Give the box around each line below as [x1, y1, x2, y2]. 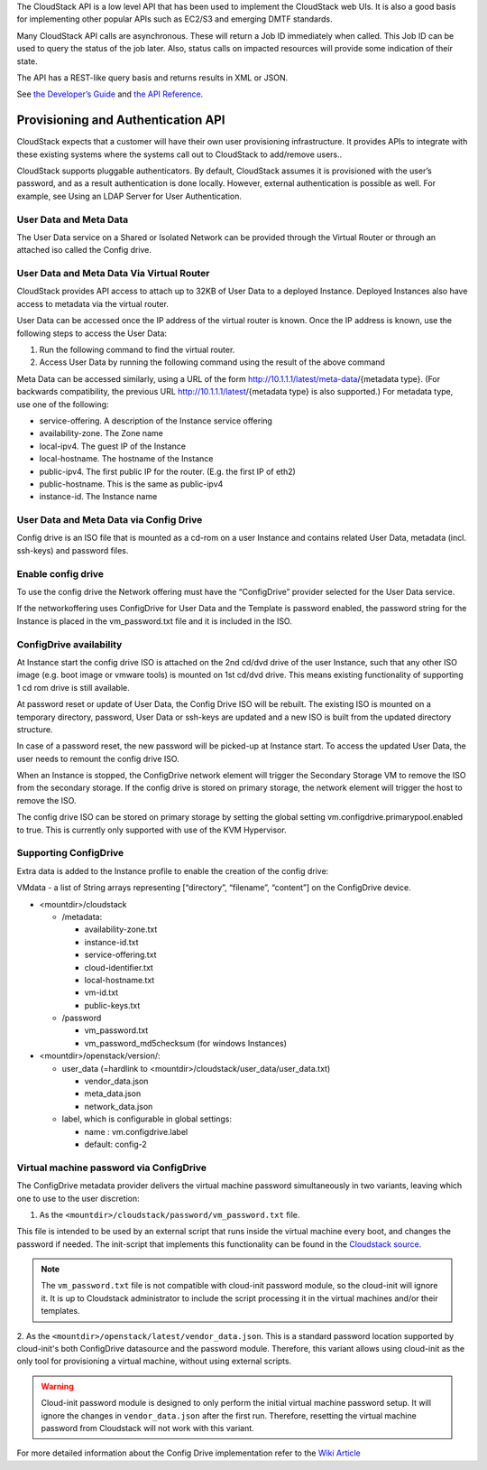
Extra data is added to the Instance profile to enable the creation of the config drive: [16, 865, 329, 876]
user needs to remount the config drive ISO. [16, 753, 179, 764]
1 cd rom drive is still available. [16, 682, 130, 693]
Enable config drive [16, 567, 104, 580]
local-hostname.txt [84, 974, 155, 985]
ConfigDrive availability [16, 637, 123, 650]
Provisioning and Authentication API [16, 113, 225, 128]
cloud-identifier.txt [84, 962, 153, 972]
